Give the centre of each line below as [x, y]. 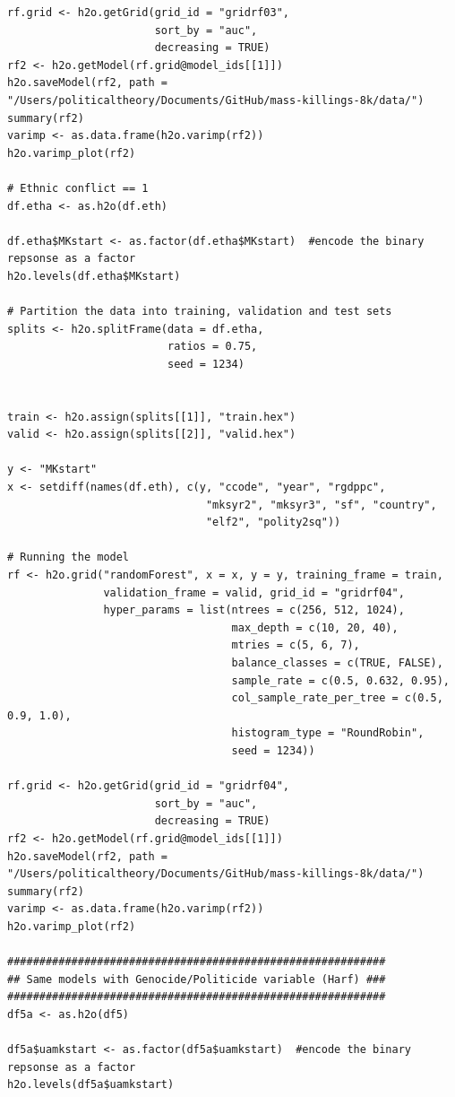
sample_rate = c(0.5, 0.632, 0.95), [340, 680]
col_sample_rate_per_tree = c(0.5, [337, 698]
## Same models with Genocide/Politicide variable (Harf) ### [197, 979]
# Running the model [69, 557]
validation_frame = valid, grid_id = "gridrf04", [254, 592]
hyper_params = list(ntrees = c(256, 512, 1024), [254, 610]
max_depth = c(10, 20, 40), [315, 627]
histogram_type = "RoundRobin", [328, 733]
